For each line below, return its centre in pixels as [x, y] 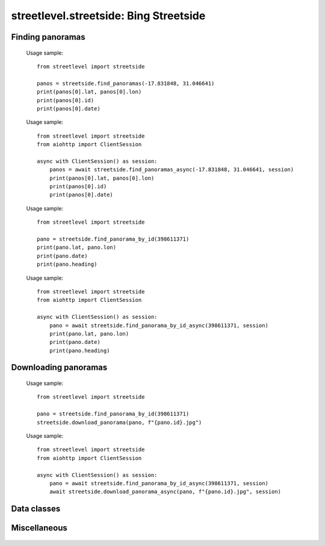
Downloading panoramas [59, 368]
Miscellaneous [39, 528]
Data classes [36, 509]
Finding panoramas [48, 37]
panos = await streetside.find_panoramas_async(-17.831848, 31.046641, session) [172, 170]
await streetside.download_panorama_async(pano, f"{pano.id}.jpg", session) [165, 492]
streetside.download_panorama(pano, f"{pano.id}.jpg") [119, 422]
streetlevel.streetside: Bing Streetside [108, 16]
